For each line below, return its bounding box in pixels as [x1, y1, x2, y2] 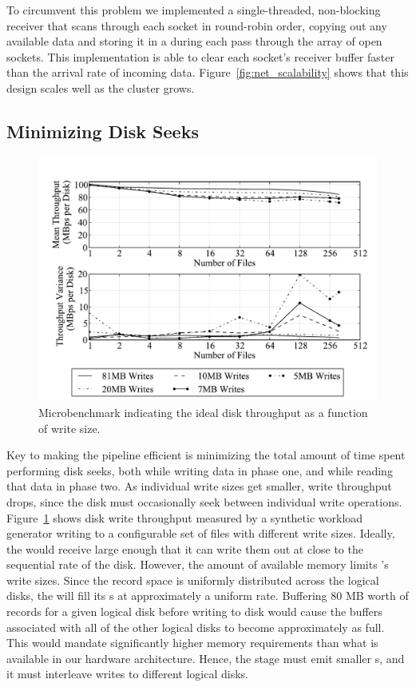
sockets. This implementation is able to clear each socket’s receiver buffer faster [6, 48, 394, 65]
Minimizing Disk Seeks [6, 118, 199, 143]
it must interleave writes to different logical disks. [6, 665, 248, 682]
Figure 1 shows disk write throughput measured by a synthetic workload [6, 509, 363, 526]
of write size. [38, 419, 101, 436]
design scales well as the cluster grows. [6, 79, 195, 96]
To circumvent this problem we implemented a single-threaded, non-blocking [6, 2, 381, 18]
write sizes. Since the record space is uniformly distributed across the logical [6, 571, 379, 588]
